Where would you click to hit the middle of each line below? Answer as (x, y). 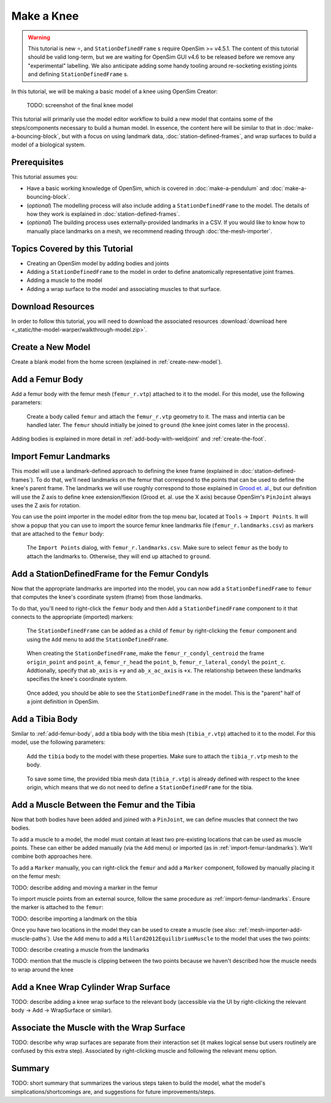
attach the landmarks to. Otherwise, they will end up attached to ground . (119, 556)
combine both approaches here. (52, 856)
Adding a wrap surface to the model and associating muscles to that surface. (124, 289)
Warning (39, 37)
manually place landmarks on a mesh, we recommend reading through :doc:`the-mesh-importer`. (150, 231)
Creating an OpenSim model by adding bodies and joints (98, 263)
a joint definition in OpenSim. (63, 702)
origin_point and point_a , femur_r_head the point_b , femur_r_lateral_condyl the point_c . (156, 662)
